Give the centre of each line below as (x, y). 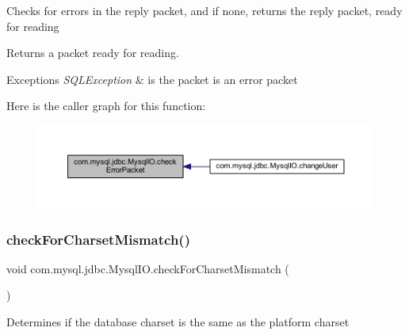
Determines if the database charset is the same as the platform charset (178, 322)
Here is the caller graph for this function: (106, 106)
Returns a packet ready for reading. (93, 53)
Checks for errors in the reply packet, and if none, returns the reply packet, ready (204, 10)
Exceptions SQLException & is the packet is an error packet (152, 79)
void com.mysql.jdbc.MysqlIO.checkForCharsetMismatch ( (148, 268)
